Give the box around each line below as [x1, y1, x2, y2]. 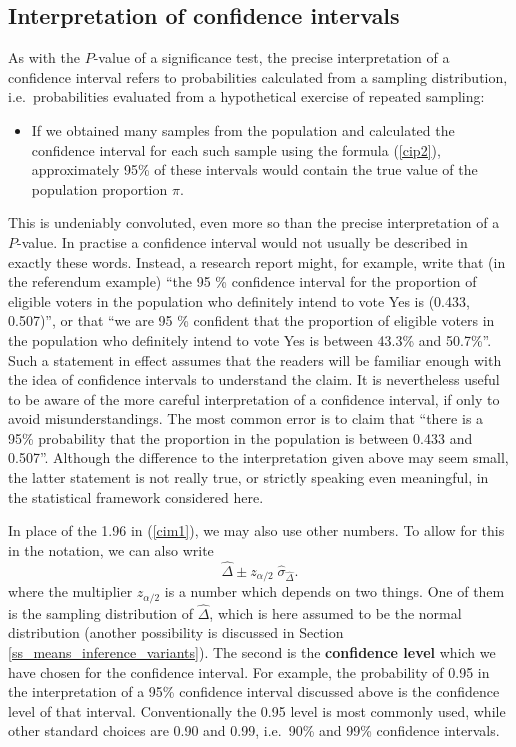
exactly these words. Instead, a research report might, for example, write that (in [8, 251, 506, 272]
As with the [8, 47, 81, 68]
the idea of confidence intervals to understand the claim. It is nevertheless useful [8, 369, 500, 390]
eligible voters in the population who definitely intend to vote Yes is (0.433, [8, 290, 470, 311]
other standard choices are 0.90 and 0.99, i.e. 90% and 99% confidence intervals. [8, 720, 500, 741]
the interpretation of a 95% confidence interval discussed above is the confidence [8, 681, 500, 702]
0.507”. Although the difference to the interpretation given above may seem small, [8, 447, 509, 468]
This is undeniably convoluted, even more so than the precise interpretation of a [8, 212, 500, 233]
